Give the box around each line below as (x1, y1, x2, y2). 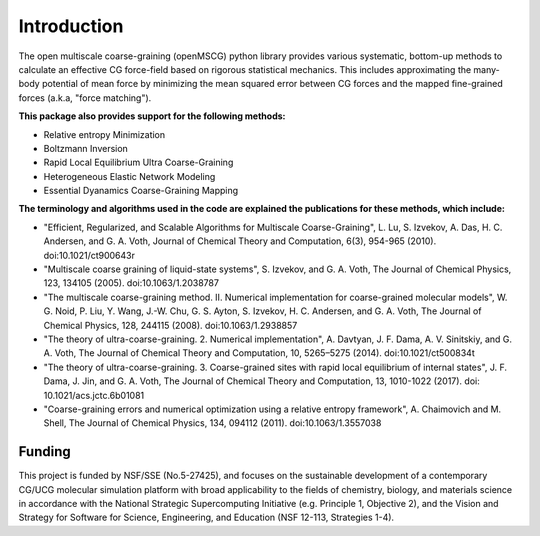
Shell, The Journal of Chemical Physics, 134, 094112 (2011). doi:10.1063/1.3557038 (43, 417, 382, 429)
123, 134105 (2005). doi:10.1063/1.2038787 (43, 277, 220, 289)
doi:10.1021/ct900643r (43, 249, 135, 261)
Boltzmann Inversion (43, 142, 129, 154)
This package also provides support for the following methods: (18, 110, 286, 122)
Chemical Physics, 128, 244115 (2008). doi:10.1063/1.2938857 (43, 319, 298, 331)
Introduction (18, 15, 124, 37)
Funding (18, 443, 72, 460)
